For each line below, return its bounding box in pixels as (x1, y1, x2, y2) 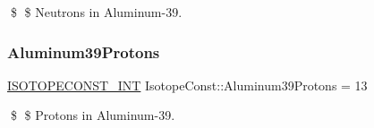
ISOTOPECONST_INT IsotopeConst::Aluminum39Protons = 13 (7, 75, 368, 94)
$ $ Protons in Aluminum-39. (10, 106, 175, 124)
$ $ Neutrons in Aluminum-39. (10, 3, 183, 21)
